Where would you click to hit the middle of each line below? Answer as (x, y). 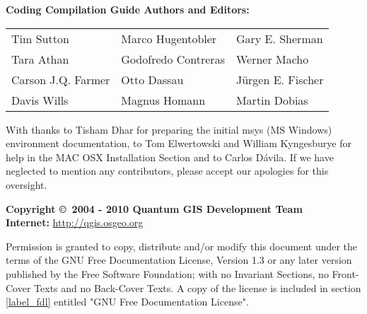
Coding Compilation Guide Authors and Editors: (128, 9)
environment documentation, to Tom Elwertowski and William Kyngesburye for (179, 143)
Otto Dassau (152, 79)
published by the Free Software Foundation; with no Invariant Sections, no (167, 273)
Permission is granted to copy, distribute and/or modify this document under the (182, 246)
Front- (345, 273)
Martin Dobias (272, 100)
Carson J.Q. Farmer (61, 79)
